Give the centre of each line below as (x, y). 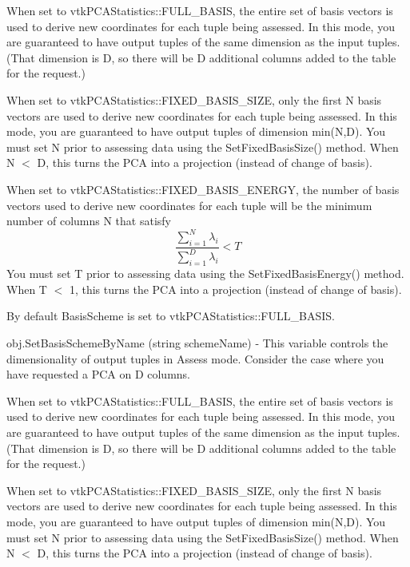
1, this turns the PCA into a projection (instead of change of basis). (235, 289)
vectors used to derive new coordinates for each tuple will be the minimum (189, 205)
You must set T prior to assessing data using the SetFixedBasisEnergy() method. (205, 274)
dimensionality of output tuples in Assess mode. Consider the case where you (195, 358)
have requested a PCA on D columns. (99, 374)
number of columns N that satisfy (89, 221)
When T (27, 289)
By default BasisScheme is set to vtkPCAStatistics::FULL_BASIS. (171, 316)
